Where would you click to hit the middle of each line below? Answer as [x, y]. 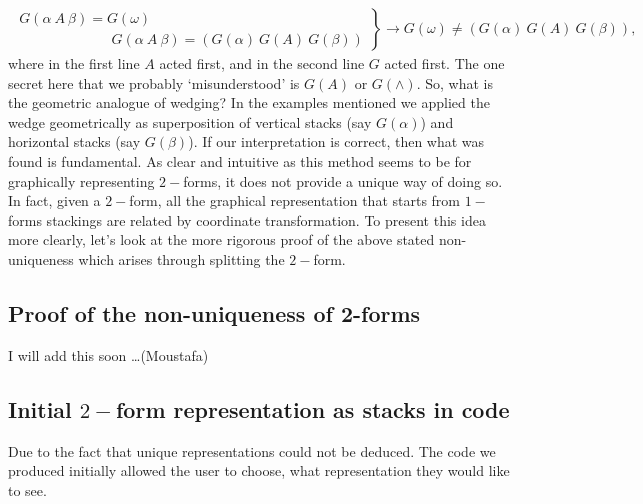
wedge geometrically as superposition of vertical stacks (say [190, 121]
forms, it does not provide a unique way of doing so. [343, 180]
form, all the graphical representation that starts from [294, 200]
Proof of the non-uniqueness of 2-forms [214, 312]
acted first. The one [444, 63]
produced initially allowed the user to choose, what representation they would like [259, 470]
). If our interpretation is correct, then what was [336, 141]
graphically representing [81, 180]
